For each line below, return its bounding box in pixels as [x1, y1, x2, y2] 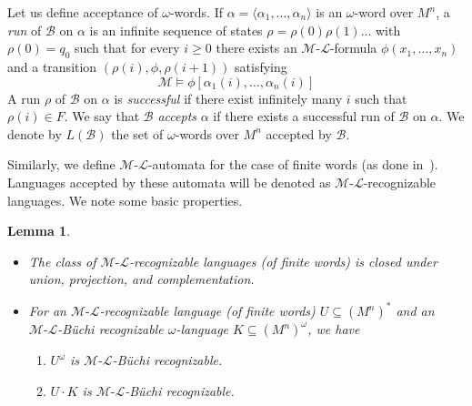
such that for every [74, 38, 180, 57]
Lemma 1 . [7, 221, 71, 240]
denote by [7, 124, 62, 143]
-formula [329, 38, 377, 57]
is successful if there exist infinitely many [114, 88, 343, 107]
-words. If [169, 3, 223, 21]
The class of [28, 251, 96, 270]
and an [396, 301, 435, 320]
